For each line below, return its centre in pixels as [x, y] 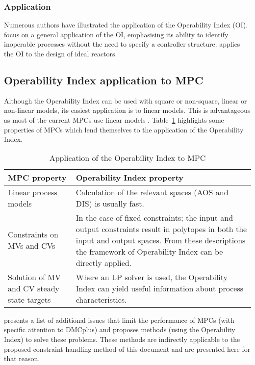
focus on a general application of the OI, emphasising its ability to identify [116, 34]
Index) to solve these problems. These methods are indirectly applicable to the [122, 339]
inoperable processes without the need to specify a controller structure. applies [122, 44]
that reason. [22, 358]
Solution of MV [35, 277]
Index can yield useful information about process [159, 288]
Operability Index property [130, 177]
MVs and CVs [32, 246]
